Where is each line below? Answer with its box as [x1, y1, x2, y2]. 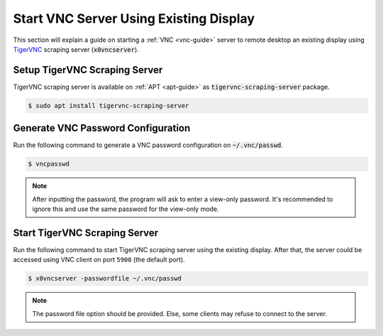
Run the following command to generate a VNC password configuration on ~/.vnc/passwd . [13, 141, 284, 149]
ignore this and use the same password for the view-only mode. [32, 205, 219, 213]
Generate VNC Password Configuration [13, 122, 191, 134]
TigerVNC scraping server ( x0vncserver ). [13, 45, 140, 53]
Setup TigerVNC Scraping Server [13, 64, 163, 76]
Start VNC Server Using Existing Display [13, 11, 255, 26]
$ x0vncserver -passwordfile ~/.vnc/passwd [28, 274, 182, 283]
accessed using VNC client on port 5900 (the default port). [13, 256, 185, 264]
